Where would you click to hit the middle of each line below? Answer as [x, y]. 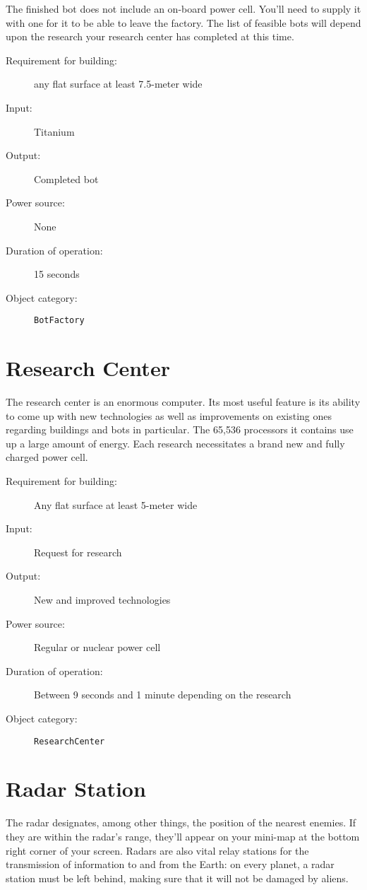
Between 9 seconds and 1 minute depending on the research [163, 695]
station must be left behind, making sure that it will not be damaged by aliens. [177, 878]
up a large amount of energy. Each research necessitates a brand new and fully [175, 443]
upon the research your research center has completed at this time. [150, 36]
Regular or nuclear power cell [97, 647]
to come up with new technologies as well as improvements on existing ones [169, 415]
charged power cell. [47, 457]
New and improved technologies [102, 600]
